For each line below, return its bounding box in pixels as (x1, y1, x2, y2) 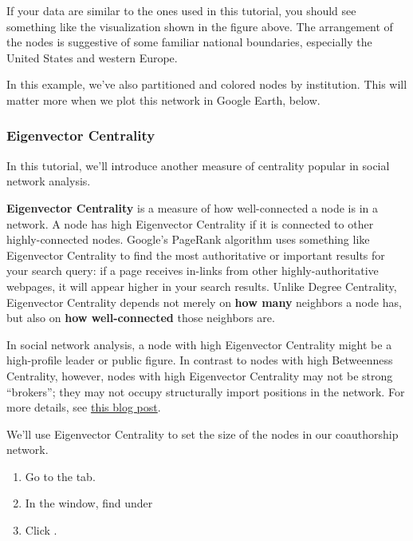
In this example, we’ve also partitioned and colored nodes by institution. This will (6, 76, 407, 93)
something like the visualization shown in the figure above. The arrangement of (6, 18, 393, 34)
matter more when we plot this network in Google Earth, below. (6, 91, 321, 108)
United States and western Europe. (6, 49, 178, 66)
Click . (25, 522, 57, 539)
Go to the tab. (25, 467, 96, 484)
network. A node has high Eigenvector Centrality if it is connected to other (6, 215, 374, 232)
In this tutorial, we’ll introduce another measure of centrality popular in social (6, 157, 390, 173)
